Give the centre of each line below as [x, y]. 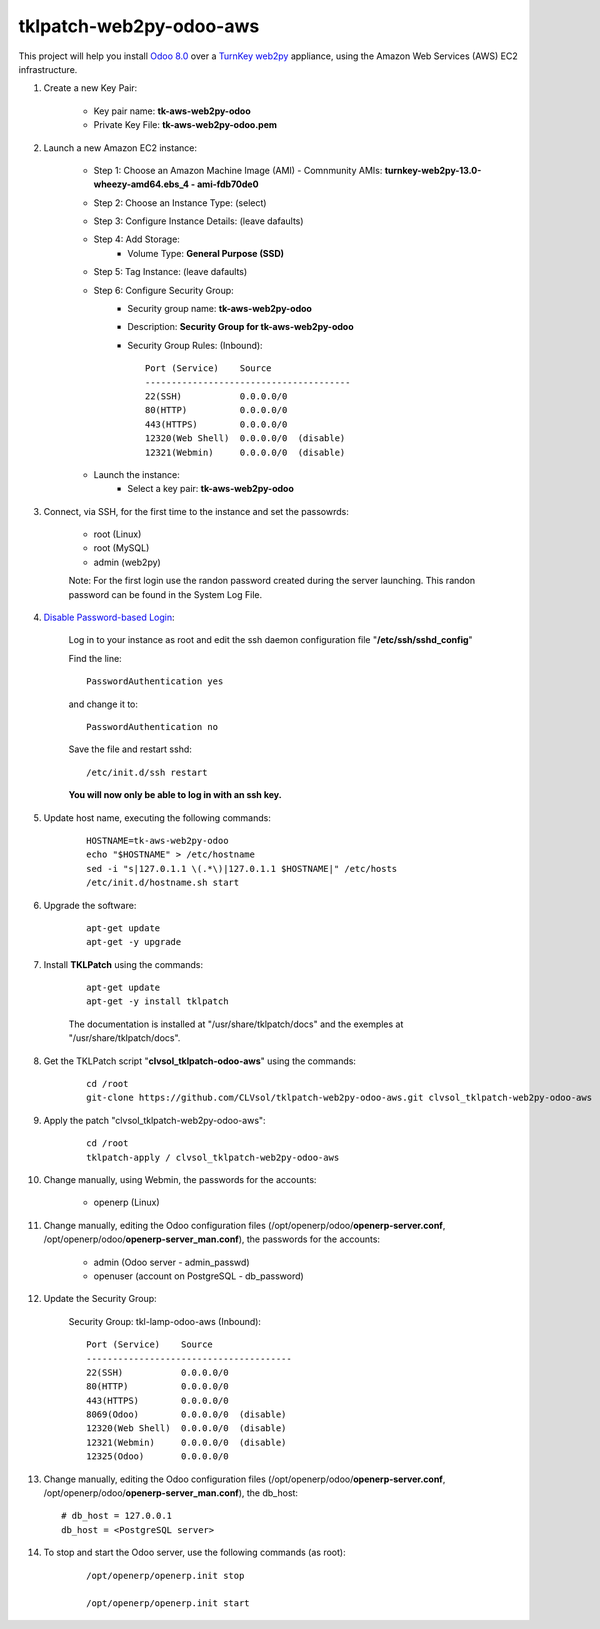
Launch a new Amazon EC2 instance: [120, 147]
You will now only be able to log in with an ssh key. [175, 795]
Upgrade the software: [90, 905]
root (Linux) [117, 534]
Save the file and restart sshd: [130, 749]
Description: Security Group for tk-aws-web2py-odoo [240, 327]
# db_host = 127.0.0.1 [117, 1516]
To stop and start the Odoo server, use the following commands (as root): [194, 1552]
